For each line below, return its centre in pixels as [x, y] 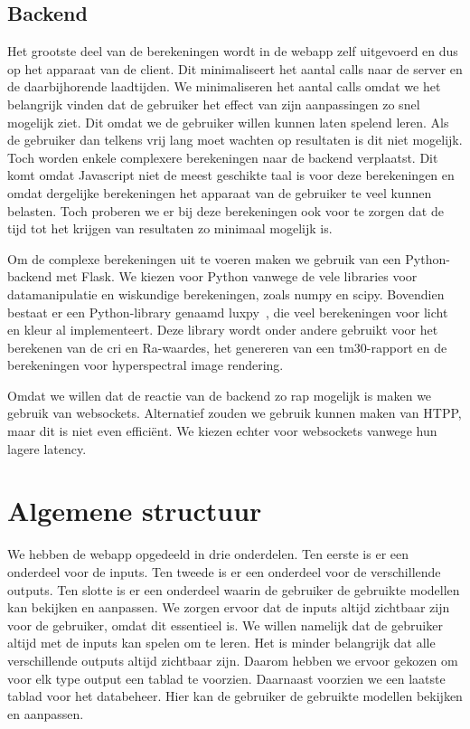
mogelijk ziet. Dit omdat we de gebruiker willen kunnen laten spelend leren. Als [228, 122]
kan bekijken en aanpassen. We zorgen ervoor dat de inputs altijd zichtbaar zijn [229, 607]
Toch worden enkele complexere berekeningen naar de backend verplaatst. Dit [223, 157]
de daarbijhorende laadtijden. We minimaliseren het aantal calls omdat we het [224, 86]
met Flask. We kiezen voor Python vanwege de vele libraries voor [237, 276]
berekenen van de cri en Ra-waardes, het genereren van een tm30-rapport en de [227, 347]
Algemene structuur [135, 511]
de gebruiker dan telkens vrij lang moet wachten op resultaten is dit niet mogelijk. [235, 140]
